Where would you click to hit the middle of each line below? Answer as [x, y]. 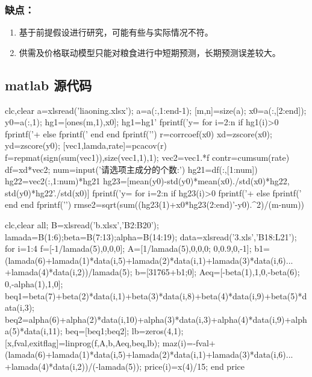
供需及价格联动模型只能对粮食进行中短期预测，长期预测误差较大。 [150, 52]
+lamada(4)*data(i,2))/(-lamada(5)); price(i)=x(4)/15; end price [125, 366]
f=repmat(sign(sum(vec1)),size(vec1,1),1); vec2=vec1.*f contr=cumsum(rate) [147, 157]
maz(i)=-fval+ [189, 342]
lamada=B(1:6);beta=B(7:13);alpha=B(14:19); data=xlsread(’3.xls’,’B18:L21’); [151, 236]
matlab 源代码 [48, 85]
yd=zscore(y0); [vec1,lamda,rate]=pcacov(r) [86, 145]
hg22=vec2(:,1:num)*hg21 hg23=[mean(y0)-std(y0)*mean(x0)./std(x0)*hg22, [147, 181]
